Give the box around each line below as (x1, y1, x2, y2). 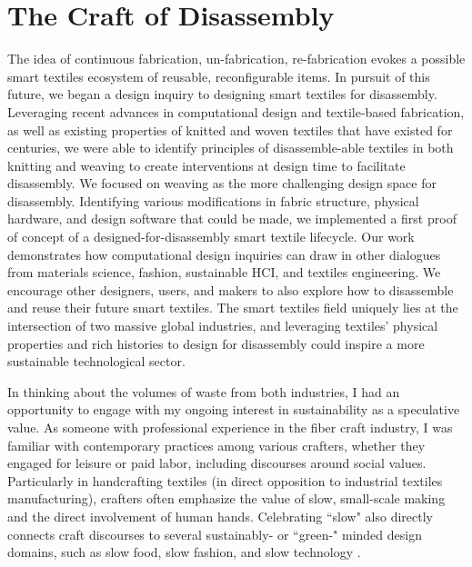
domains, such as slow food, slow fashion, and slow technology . (7, 542, 361, 562)
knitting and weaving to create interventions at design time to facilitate (7, 155, 406, 174)
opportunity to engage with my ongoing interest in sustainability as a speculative (7, 400, 460, 419)
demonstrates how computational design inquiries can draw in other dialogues (7, 244, 441, 264)
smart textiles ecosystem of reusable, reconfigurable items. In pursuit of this (7, 66, 430, 85)
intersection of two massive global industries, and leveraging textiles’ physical (7, 316, 438, 335)
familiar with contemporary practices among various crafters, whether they (7, 435, 426, 454)
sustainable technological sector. (7, 352, 186, 371)
